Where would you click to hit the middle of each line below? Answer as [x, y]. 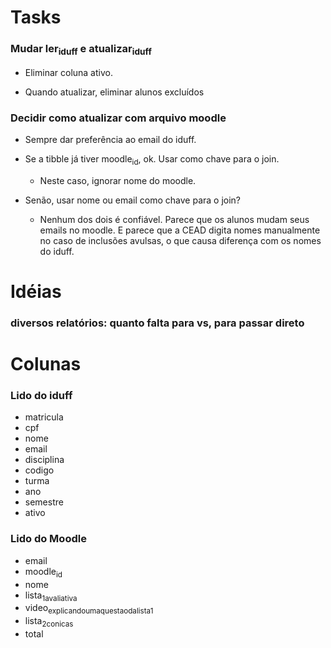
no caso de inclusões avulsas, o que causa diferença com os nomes [180, 240]
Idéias [36, 292]
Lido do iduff [41, 396]
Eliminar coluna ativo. [68, 72]
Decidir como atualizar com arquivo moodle [118, 118]
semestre [44, 502]
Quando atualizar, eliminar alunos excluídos [114, 92]
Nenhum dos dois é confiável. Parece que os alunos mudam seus [174, 219]
